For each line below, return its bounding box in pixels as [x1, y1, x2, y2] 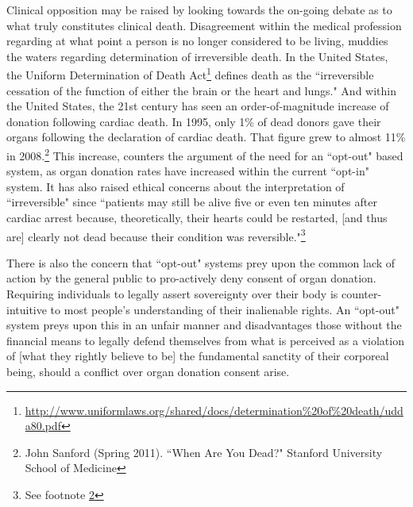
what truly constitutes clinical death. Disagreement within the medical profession [6, 17, 402, 33]
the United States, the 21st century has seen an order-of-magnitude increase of [6, 98, 389, 114]
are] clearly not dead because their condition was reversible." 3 [6, 225, 306, 244]
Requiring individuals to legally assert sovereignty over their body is [6, 286, 338, 302]
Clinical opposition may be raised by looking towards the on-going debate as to [6, 2, 392, 17]
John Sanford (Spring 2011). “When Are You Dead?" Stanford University [25, 444, 383, 460]
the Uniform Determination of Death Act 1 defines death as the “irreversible [6, 64, 374, 83]
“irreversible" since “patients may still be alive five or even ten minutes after [6, 194, 377, 210]
